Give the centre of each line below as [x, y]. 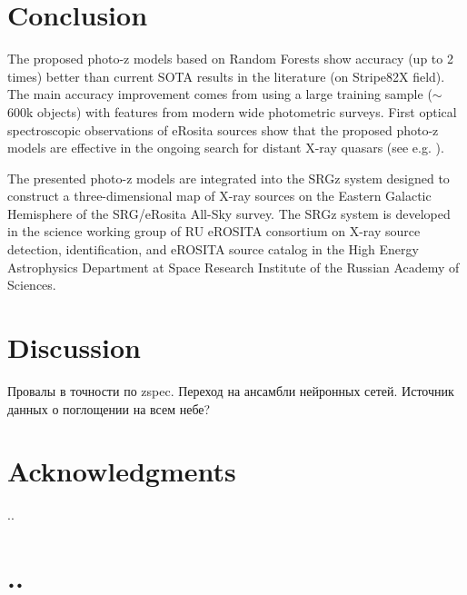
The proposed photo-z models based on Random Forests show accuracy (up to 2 [230, 59]
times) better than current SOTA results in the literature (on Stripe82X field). [226, 76]
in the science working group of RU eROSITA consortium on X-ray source [214, 231]
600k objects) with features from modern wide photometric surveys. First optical [232, 111]
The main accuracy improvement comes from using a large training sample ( [220, 94]
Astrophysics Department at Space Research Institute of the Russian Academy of [233, 267]
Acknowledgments [122, 471]
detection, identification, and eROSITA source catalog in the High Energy [213, 249]
